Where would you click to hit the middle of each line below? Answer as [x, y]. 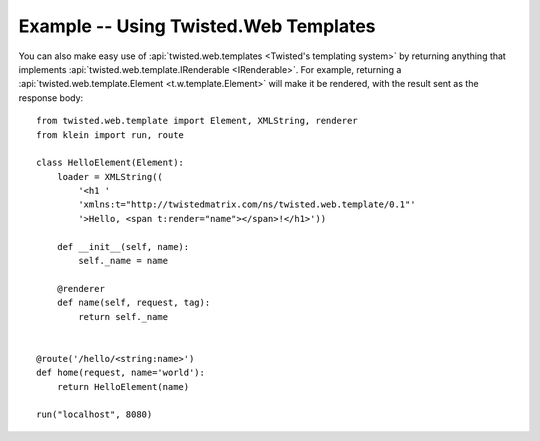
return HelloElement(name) [123, 386]
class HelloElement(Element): [110, 163]
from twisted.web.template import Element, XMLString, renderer [197, 121]
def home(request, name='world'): [120, 373]
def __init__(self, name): [123, 246]
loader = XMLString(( [110, 176]
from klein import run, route [110, 134]
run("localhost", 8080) [94, 414]
